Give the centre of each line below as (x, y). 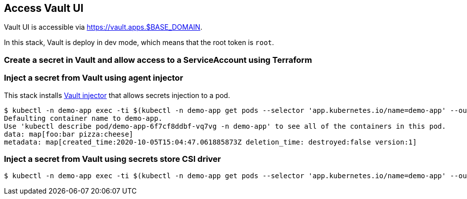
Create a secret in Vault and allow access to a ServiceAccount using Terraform (158, 60)
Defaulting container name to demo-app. (83, 118)
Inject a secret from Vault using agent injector (94, 78)
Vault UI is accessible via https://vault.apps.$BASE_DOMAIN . (103, 27)
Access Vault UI (44, 8)
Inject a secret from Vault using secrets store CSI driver (113, 159)
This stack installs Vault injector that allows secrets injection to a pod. (117, 95)
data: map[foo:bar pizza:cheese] (69, 134)
